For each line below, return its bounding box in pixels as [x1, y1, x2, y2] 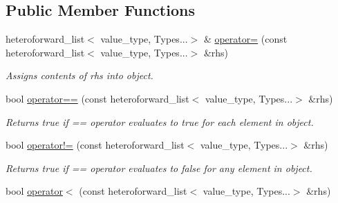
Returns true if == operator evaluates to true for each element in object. [6, 114, 314, 129]
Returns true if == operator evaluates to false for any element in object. [6, 160, 312, 175]
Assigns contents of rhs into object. [6, 68, 153, 83]
